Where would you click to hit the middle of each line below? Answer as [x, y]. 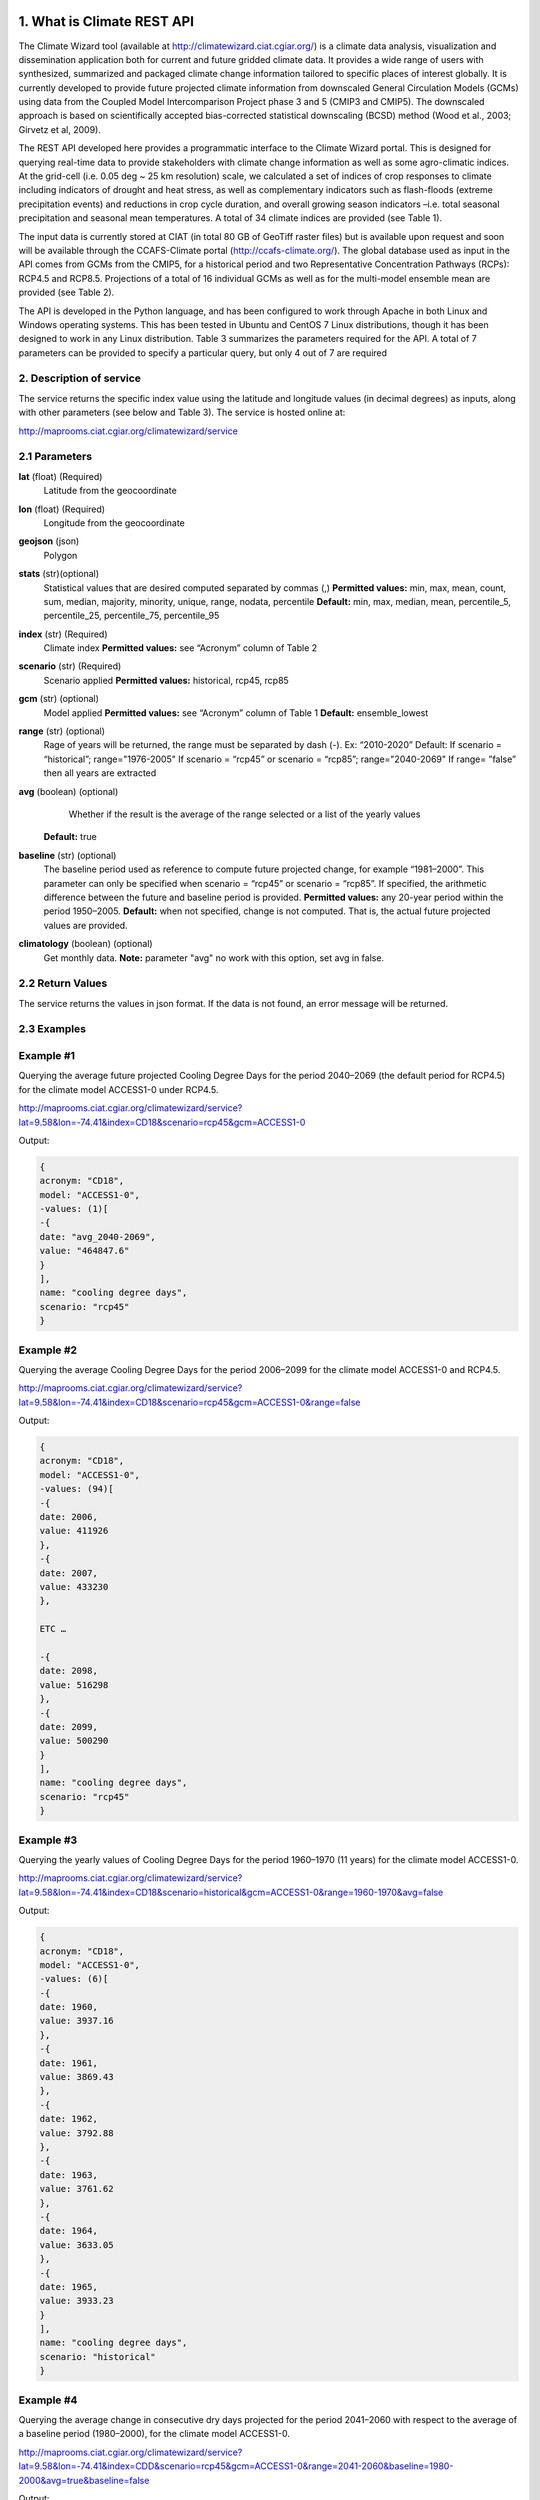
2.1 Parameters [55, 457]
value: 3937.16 [76, 2021]
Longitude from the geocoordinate [114, 522]
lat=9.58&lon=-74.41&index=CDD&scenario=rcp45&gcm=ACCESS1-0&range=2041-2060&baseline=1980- [236, 2466]
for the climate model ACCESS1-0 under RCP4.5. [118, 1089]
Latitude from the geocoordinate [110, 491]
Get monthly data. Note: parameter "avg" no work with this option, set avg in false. [214, 957]
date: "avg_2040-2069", [98, 1236]
